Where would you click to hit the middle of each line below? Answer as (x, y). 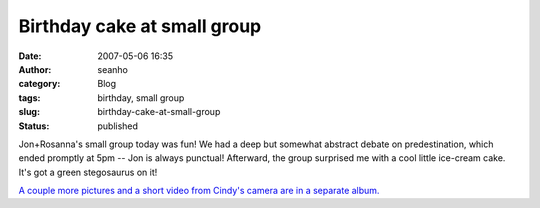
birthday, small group (141, 97)
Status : (34, 126)
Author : (35, 69)
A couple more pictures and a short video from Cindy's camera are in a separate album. (199, 191)
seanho (113, 69)
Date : (30, 56)
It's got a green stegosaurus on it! (88, 172)
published (118, 126)
